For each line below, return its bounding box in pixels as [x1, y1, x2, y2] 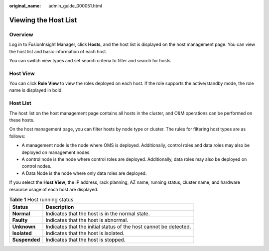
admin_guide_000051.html [48, 3, 102, 8]
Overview [9, 31, 33, 38]
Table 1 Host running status [9, 196, 74, 203]
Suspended [12, 237, 40, 244]
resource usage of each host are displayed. [9, 186, 99, 192]
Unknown [12, 223, 36, 230]
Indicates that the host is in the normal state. [45, 210, 150, 217]
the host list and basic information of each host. [9, 48, 107, 54]
